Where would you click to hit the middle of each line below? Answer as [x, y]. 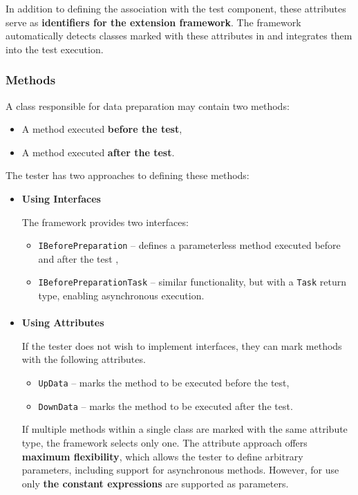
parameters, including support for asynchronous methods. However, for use [180, 470]
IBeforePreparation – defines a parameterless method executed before [189, 245]
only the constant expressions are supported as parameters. [155, 483]
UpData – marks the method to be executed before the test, [164, 383]
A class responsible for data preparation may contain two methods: [148, 105]
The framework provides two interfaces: [105, 222]
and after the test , [78, 258]
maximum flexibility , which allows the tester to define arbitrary [162, 456]
